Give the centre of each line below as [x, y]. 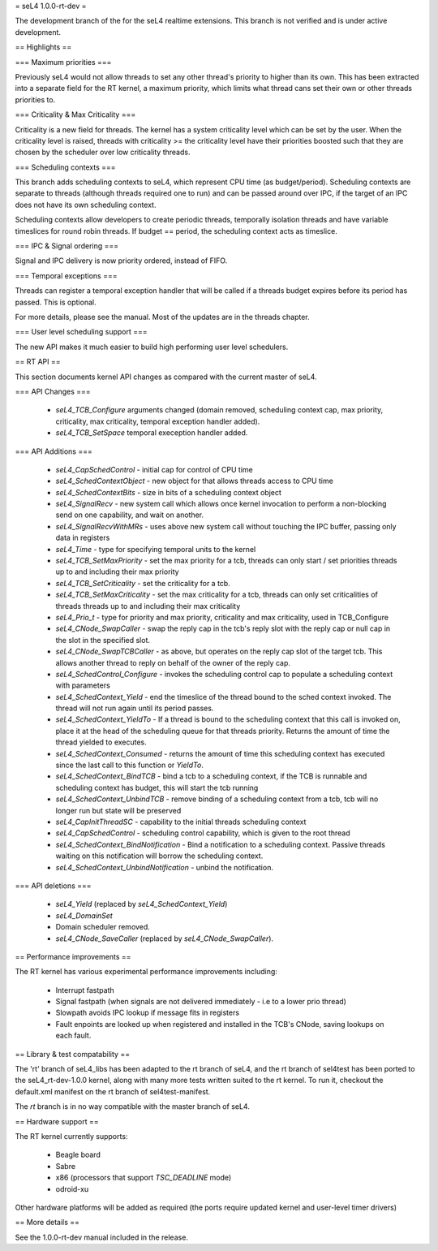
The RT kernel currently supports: [71, 1136]
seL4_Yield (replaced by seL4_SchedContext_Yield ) [142, 904]
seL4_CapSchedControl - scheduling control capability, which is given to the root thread [203, 833]
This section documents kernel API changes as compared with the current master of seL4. [166, 377]
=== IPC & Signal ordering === [67, 246]
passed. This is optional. [56, 302]
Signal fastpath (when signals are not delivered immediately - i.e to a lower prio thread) [201, 1002]
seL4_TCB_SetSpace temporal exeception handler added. [152, 433]
